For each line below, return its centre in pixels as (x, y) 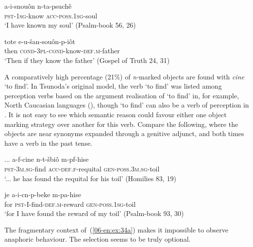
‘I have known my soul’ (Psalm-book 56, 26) (70, 25)
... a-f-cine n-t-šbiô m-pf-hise (47, 159)
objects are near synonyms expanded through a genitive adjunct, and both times (124, 133)
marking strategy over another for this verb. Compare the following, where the (121, 124)
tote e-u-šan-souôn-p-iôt (40, 41)
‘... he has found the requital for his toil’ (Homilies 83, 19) (90, 178)
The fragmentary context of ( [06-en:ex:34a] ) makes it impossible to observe (116, 229)
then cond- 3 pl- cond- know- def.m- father (62, 51)
